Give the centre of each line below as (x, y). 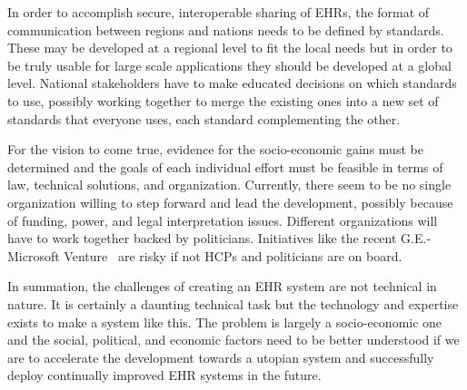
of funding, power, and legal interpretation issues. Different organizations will (223, 220)
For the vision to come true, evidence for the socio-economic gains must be (215, 149)
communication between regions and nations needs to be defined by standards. (226, 29)
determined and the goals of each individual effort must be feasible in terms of (225, 166)
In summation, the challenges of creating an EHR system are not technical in (222, 286)
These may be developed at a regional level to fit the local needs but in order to (230, 48)
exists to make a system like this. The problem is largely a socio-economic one (225, 322)
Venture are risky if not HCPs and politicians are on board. (233, 255)
